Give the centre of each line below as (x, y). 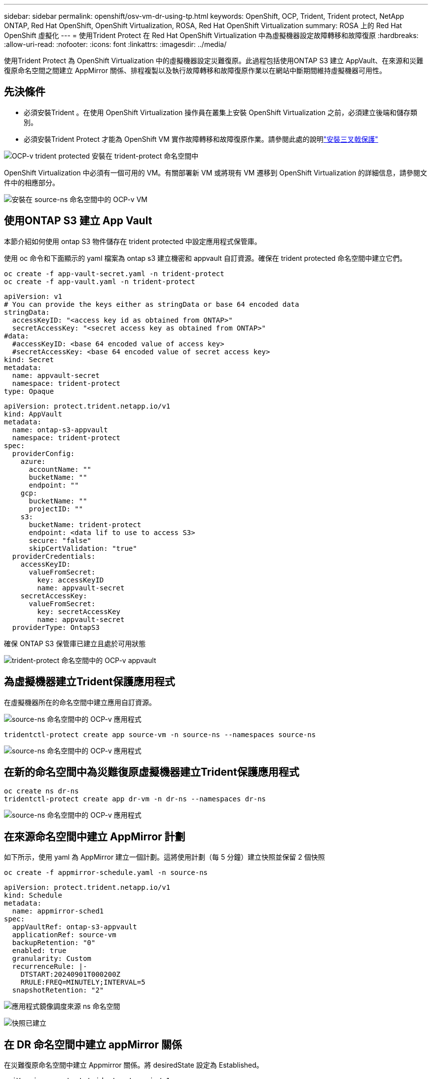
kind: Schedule (33, 895)
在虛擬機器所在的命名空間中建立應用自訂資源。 (80, 702)
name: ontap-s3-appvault (60, 430)
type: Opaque (29, 391)
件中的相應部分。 (32, 182)
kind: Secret (29, 359)
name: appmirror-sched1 (58, 911)
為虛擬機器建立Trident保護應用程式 (90, 682)
